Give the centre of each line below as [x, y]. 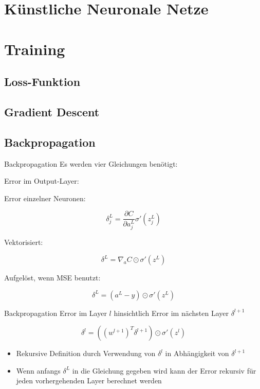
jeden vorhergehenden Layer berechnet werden [89, 381]
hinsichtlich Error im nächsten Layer [171, 313]
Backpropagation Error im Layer [55, 313]
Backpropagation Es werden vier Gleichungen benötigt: [91, 163]
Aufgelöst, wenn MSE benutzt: [52, 278]
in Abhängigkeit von [197, 353]
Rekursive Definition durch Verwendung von [86, 353]
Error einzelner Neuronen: [45, 198]
